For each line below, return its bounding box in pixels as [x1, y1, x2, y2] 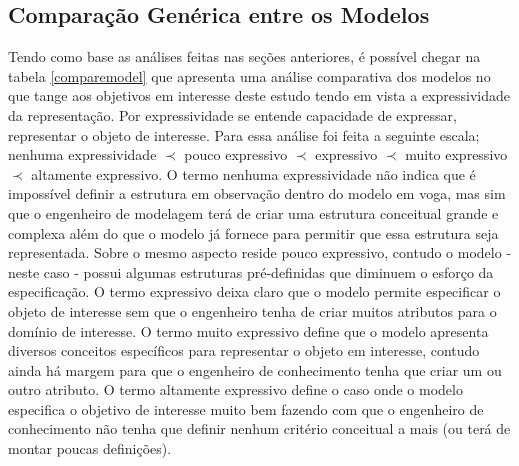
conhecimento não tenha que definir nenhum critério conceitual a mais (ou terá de [8, 418, 511, 439]
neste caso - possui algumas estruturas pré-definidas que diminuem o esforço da [8, 261, 494, 282]
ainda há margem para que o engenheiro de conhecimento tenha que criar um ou [8, 359, 502, 380]
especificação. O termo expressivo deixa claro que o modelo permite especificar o [8, 281, 501, 302]
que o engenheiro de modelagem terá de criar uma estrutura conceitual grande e [8, 202, 499, 223]
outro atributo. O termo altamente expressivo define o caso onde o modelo [8, 379, 463, 400]
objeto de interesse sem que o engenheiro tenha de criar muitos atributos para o [8, 300, 497, 321]
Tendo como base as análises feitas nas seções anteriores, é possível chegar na [8, 46, 481, 67]
